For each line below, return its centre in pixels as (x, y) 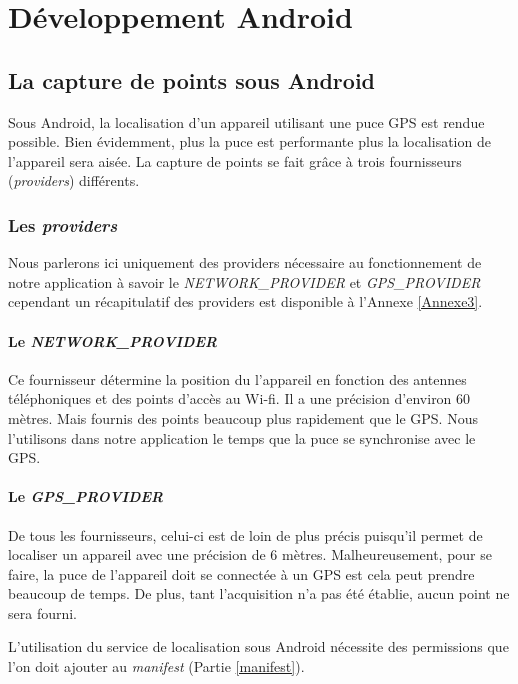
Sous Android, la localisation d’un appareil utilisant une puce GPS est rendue (246, 121)
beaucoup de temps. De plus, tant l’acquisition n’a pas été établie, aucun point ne (259, 593)
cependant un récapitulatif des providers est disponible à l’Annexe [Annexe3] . (245, 301)
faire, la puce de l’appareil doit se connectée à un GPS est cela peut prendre (241, 573)
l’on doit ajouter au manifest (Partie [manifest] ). (156, 666)
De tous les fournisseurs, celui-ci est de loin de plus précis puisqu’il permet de (245, 534)
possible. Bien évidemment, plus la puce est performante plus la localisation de (249, 141)
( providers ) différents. (74, 180)
